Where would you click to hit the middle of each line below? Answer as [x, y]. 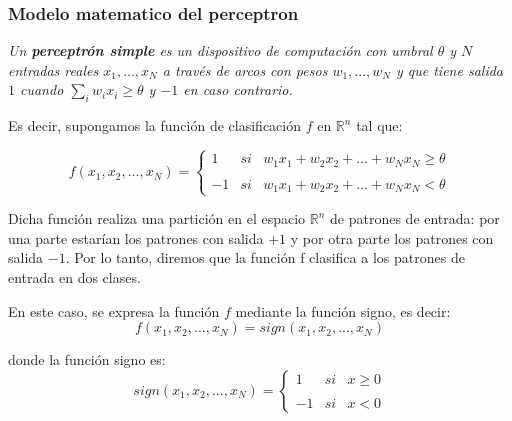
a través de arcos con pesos [245, 69]
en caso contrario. [238, 89]
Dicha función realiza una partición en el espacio [157, 218]
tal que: [379, 125]
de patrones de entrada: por [415, 218]
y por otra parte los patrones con [392, 237]
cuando [42, 89]
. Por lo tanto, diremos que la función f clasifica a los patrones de [265, 257]
